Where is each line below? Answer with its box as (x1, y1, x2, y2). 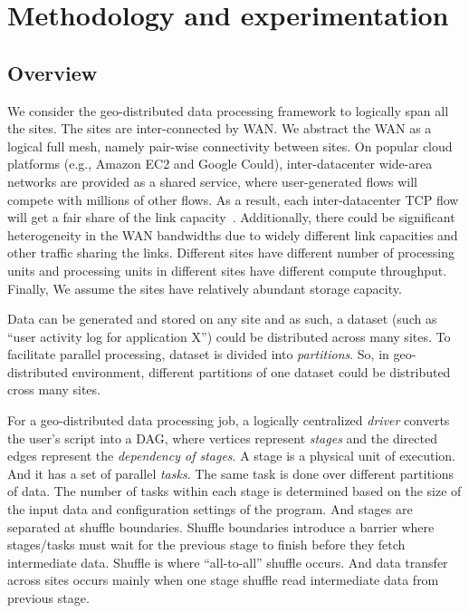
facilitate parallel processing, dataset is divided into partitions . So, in (7, 345, 389, 364)
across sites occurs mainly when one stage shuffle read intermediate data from (7, 570, 439, 589)
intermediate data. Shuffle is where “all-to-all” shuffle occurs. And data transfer (7, 552, 448, 571)
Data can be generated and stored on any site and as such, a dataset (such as (7, 309, 437, 328)
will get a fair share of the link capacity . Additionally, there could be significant (7, 208, 455, 227)
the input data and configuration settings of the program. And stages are (7, 500, 413, 519)
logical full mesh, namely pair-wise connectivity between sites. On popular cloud (7, 136, 453, 155)
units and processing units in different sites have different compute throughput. (7, 260, 447, 279)
